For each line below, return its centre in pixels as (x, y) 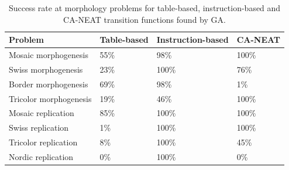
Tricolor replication (43, 142)
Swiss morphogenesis (46, 69)
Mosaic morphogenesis (49, 55)
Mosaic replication (42, 113)
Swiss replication (39, 127)
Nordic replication (41, 156)
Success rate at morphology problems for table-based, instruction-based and (144, 8)
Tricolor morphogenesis (50, 98)
